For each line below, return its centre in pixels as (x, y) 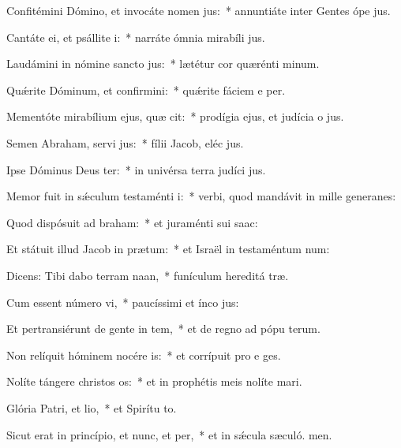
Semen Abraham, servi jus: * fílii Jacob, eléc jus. (125, 142)
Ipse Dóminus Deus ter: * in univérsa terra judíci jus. (136, 169)
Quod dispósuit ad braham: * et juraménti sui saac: (132, 222)
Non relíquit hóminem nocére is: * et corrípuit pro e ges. (144, 355)
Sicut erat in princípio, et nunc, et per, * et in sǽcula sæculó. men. (169, 434)
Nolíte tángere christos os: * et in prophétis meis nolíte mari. (154, 381)
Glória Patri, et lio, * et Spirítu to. (92, 407)
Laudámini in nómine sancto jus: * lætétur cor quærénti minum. (163, 63)
